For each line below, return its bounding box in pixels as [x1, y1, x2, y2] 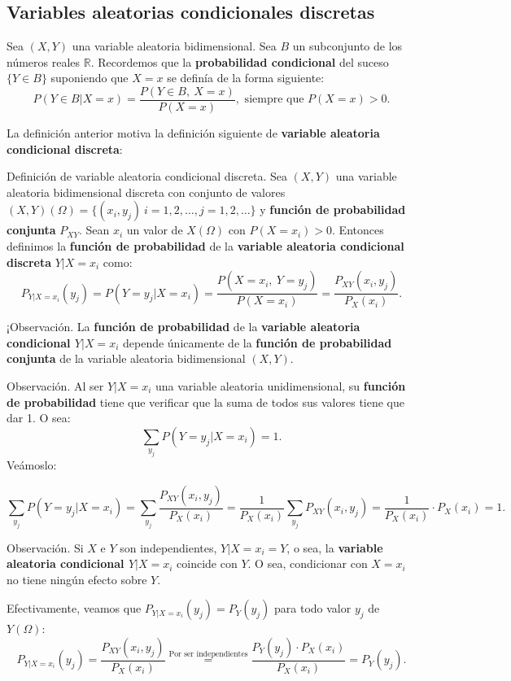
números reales [7, 53, 81, 70]
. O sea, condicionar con [247, 555, 368, 572]
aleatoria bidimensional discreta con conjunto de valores [7, 183, 286, 200]
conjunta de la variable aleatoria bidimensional [7, 350, 246, 367]
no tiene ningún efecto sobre [7, 570, 147, 587]
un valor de [126, 221, 183, 238]
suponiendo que [50, 69, 129, 86]
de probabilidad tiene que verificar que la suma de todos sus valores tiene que [7, 393, 404, 410]
